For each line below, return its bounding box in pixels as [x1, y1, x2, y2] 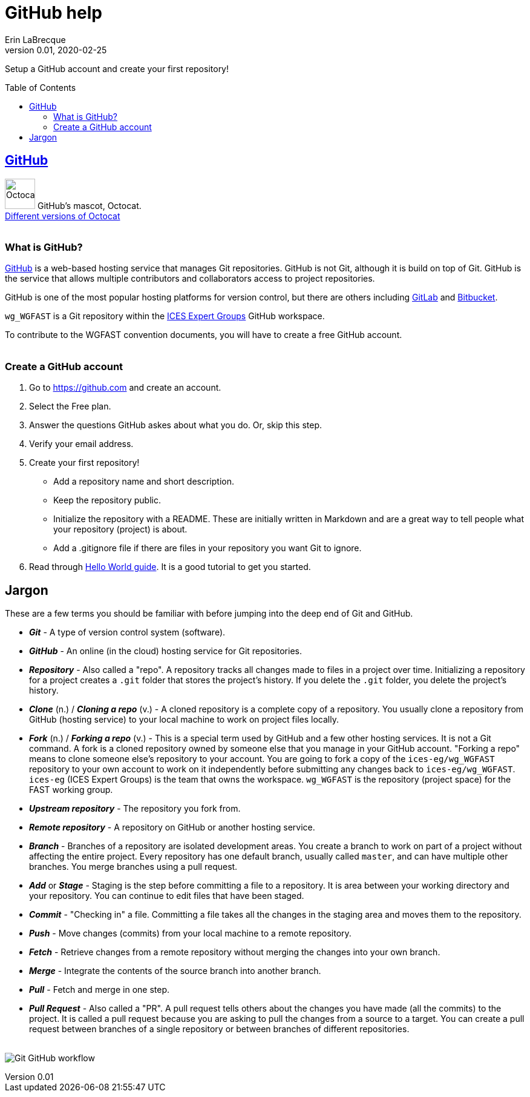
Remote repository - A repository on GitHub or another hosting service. [29, 821, 315, 832]
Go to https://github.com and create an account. [29, 382, 221, 393]
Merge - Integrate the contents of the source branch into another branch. [29, 965, 321, 976]
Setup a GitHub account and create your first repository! [5, 63, 229, 74]
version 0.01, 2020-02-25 [5, 44, 107, 55]
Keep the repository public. [53, 495, 161, 506]
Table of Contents [5, 82, 76, 93]
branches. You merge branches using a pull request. [29, 861, 238, 872]
